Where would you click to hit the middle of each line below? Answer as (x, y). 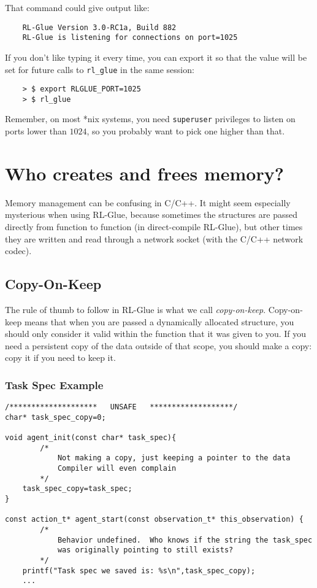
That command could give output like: (77, 7)
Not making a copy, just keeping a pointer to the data (174, 458)
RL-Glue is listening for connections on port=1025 (130, 38)
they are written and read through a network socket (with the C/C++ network (154, 238)
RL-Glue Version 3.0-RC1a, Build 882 (99, 27)
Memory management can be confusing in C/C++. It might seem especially (148, 202)
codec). (18, 251)
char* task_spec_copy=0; (55, 417)
